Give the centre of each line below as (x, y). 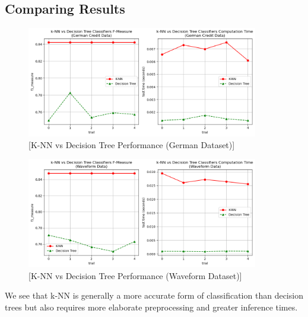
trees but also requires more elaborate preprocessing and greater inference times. (151, 307)
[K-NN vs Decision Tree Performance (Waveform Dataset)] (135, 275)
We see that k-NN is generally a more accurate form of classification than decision (154, 295)
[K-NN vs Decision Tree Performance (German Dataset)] (132, 144)
